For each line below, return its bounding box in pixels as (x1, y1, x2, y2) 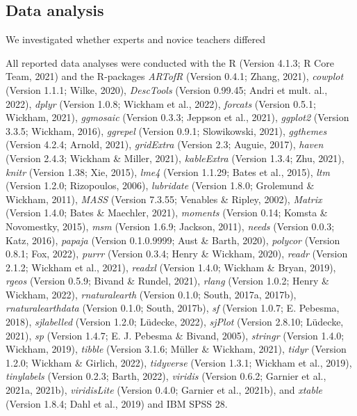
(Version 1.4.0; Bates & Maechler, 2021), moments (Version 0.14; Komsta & (6, 205, 328, 220)
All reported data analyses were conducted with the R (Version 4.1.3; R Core (6, 55, 334, 70)
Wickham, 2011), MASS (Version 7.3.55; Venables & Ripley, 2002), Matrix (6, 191, 322, 206)
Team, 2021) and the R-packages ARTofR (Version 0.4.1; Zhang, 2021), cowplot (6, 69, 344, 83)
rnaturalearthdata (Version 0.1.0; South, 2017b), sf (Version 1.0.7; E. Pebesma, (6, 301, 340, 315)
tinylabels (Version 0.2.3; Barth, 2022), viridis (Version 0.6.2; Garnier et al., (6, 369, 326, 383)
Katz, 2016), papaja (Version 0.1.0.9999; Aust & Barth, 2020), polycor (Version (6, 232, 340, 247)
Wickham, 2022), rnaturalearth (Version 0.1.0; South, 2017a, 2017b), (6, 287, 297, 301)
